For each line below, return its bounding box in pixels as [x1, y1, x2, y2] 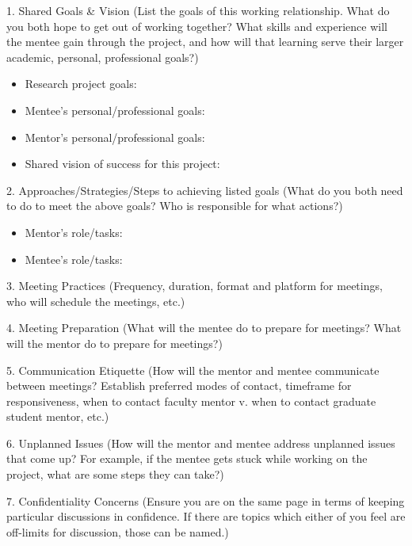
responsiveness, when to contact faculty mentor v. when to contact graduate [6, 392, 376, 409]
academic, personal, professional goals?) [6, 48, 199, 65]
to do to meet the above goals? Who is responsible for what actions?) [6, 197, 343, 214]
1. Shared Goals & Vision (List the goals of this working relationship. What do [6, 2, 390, 18]
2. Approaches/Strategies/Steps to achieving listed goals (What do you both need [6, 181, 403, 198]
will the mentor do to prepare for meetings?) [6, 334, 223, 351]
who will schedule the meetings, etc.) [6, 292, 185, 309]
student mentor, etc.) [6, 408, 109, 425]
